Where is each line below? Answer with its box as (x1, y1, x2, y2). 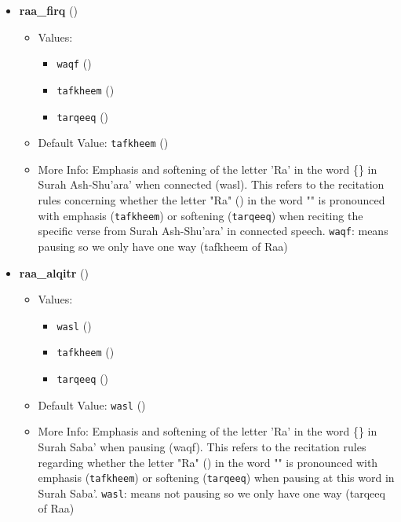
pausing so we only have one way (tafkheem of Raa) (38, 237, 288, 254)
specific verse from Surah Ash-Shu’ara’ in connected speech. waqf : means (38, 222, 388, 239)
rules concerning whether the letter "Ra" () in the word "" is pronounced (38, 192, 385, 208)
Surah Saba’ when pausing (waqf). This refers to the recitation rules (38, 438, 366, 454)
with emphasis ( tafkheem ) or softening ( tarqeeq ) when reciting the (38, 207, 363, 223)
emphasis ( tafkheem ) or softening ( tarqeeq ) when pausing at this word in (38, 469, 395, 486)
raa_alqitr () (19, 264, 89, 281)
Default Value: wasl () (38, 396, 146, 413)
